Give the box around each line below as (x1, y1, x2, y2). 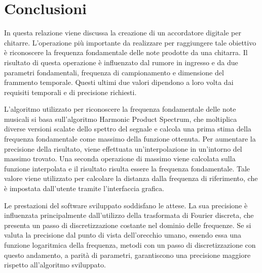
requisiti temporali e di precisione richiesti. (4, 86, 137, 97)
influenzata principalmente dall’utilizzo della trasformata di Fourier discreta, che (4, 210, 254, 220)
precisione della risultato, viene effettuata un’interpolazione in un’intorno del (4, 143, 242, 154)
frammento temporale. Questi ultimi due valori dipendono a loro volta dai (4, 77, 234, 87)
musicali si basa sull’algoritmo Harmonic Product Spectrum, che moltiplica (4, 113, 237, 124)
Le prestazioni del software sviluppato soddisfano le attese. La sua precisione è (4, 200, 248, 210)
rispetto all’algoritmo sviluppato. (4, 259, 106, 270)
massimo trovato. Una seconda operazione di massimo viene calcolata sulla (4, 153, 236, 164)
